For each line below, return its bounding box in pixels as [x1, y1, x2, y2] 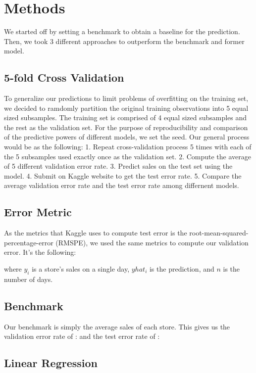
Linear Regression [4, 355, 98, 371]
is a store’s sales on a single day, [32, 264, 130, 274]
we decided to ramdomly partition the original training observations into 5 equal [4, 102, 249, 113]
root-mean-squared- [189, 228, 249, 238]
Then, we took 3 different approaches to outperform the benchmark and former [4, 36, 245, 46]
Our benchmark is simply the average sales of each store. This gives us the [4, 321, 230, 331]
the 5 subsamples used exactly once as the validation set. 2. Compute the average [4, 151, 251, 161]
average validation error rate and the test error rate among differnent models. [4, 180, 239, 190]
